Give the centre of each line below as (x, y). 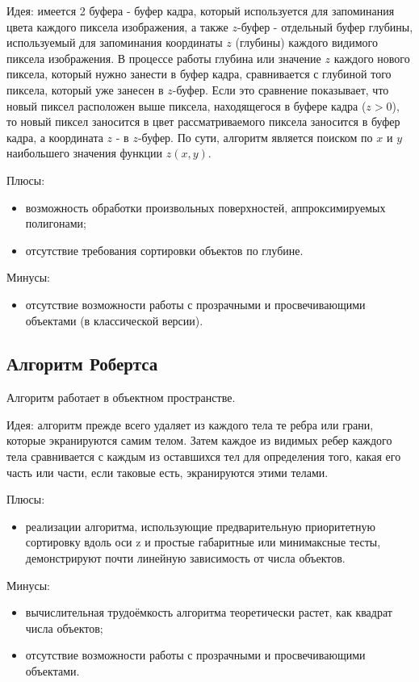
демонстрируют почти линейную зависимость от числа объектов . (185, 558)
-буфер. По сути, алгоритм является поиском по (255, 137)
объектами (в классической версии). (114, 320)
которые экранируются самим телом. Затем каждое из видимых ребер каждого (199, 440)
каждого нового (372, 58)
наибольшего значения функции (85, 153)
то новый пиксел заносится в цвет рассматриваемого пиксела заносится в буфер (203, 121)
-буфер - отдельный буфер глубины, (325, 26)
